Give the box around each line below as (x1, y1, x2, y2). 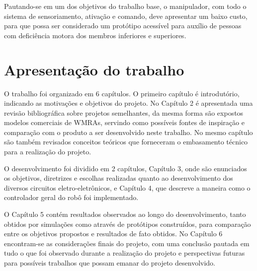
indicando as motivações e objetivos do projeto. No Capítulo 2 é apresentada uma (4, 98, 253, 108)
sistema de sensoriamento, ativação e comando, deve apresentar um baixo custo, (4, 10, 248, 21)
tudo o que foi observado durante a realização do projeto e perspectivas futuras (4, 248, 245, 258)
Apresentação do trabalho (4, 59, 184, 79)
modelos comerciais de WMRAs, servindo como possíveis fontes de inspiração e (4, 117, 245, 128)
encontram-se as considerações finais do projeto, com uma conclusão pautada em (4, 238, 250, 248)
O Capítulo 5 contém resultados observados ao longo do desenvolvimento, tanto (4, 209, 246, 219)
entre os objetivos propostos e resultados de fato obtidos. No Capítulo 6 (4, 228, 223, 239)
